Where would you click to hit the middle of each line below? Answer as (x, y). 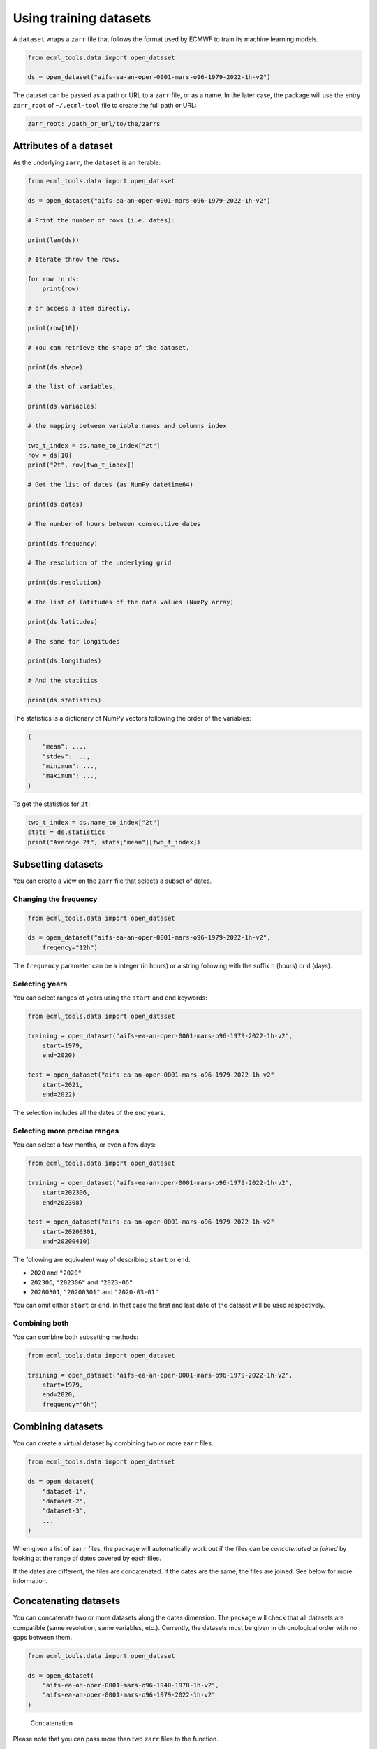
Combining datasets (58, 1427)
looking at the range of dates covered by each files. (87, 1558)
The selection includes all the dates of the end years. (89, 1112)
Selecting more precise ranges (66, 1131)
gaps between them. (43, 1637)
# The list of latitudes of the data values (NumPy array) (131, 602)
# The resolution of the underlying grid (99, 563)
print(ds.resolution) (65, 583)
